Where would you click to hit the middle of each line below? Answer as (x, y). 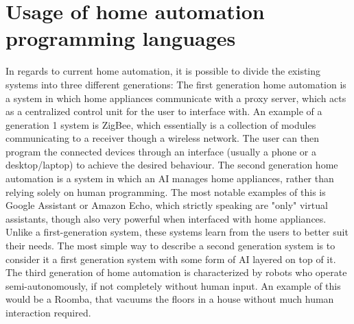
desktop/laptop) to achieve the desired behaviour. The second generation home (172, 165)
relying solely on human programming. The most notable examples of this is (166, 191)
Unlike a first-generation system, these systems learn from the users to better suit (177, 232)
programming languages (121, 38)
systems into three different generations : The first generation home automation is (176, 84)
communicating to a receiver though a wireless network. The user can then (162, 138)
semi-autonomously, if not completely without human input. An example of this (173, 285)
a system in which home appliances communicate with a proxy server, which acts (176, 98)
